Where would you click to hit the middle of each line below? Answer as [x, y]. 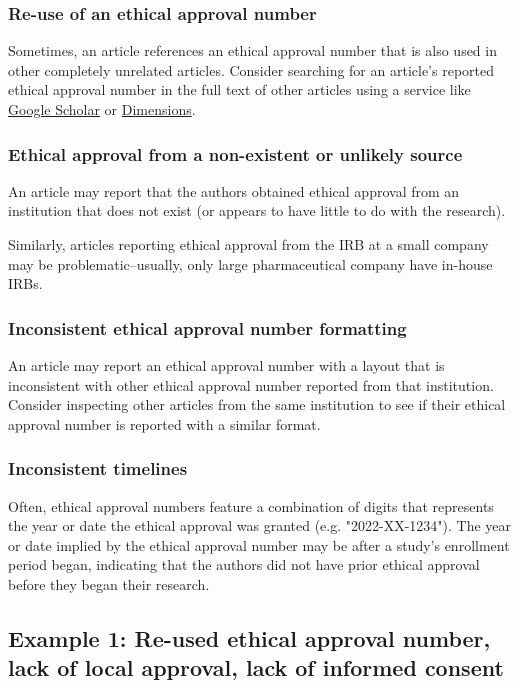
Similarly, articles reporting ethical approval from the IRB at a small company [248, 244]
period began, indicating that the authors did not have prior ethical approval [244, 564]
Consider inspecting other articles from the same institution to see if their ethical [257, 404]
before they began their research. [109, 583]
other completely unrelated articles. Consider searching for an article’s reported [251, 69]
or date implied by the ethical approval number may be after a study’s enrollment [259, 544]
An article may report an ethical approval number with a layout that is [226, 365]
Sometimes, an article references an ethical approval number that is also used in [252, 50]
